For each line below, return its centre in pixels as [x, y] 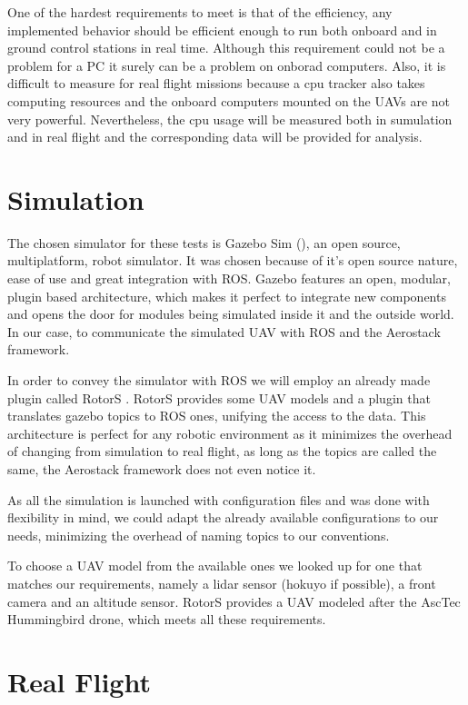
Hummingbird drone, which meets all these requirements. [167, 619]
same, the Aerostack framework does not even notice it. [162, 469]
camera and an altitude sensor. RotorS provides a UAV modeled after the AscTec [234, 601]
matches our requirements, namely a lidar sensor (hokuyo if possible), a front [222, 583]
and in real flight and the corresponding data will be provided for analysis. [215, 137]
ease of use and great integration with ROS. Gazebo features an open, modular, [229, 278]
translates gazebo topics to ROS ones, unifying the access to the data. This [217, 416]
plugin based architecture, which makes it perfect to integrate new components [227, 296]
